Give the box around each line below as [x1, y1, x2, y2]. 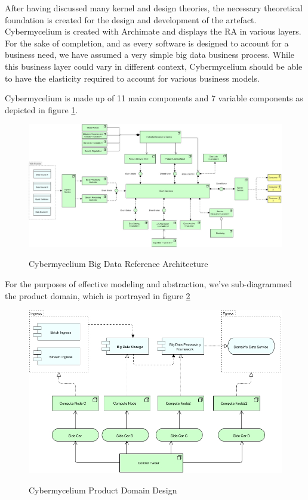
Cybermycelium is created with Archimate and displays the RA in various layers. [5, 25, 301, 38]
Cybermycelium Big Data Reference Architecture [29, 257, 208, 270]
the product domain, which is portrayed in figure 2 [5, 289, 190, 302]
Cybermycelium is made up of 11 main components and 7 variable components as [5, 92, 303, 104]
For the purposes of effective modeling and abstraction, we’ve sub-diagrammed [5, 277, 292, 290]
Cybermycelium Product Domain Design [29, 484, 177, 496]
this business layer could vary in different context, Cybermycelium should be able [5, 60, 303, 72]
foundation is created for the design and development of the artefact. [5, 13, 257, 26]
